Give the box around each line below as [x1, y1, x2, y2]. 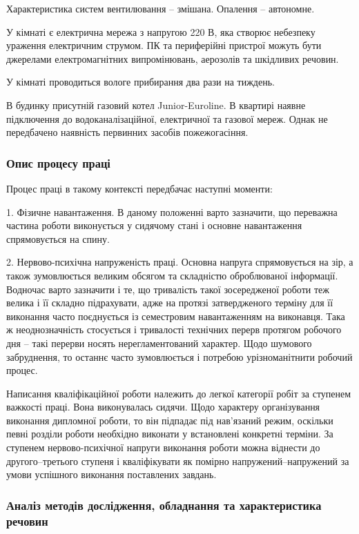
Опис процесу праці [6, 154, 110, 171]
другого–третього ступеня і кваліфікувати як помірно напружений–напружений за [6, 453, 349, 468]
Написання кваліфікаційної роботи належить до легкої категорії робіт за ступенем [6, 386, 351, 400]
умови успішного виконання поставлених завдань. [6, 467, 217, 482]
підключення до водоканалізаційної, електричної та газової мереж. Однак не [6, 111, 328, 126]
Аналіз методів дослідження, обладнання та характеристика [6, 496, 322, 513]
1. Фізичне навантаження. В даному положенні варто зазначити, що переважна [6, 204, 338, 219]
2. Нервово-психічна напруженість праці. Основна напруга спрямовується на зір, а [6, 255, 353, 269]
